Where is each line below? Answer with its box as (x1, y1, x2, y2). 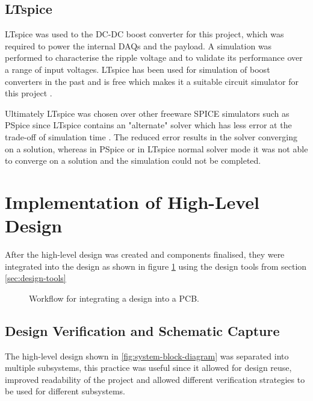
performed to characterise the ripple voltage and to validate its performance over (5, 51, 303, 64)
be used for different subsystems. (5, 385, 125, 397)
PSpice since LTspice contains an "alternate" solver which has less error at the (5, 119, 292, 131)
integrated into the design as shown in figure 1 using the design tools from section (5, 260, 307, 272)
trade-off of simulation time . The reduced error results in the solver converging (5, 130, 297, 143)
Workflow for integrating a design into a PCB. (29, 291, 199, 304)
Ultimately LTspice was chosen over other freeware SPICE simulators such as (5, 107, 290, 119)
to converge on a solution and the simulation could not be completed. (5, 154, 261, 167)
